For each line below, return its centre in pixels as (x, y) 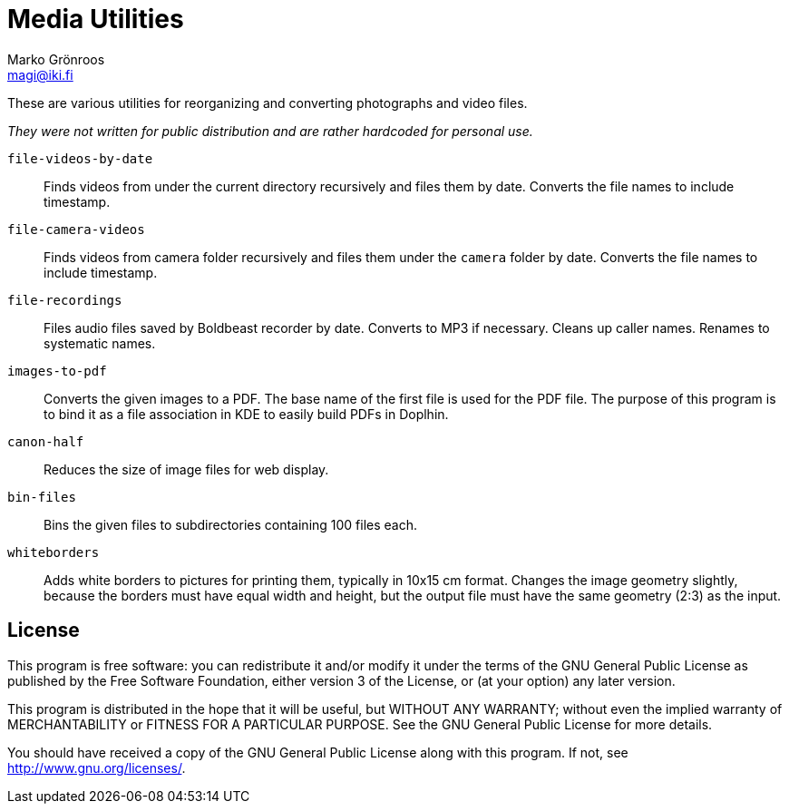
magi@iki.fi (40, 74)
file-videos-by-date (80, 158)
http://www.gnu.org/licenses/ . (97, 767)
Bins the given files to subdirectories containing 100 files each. (231, 524)
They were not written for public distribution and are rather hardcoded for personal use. (270, 131)
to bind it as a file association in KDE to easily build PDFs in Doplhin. (246, 414)
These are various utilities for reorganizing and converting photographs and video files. (268, 103)
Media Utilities (96, 19)
